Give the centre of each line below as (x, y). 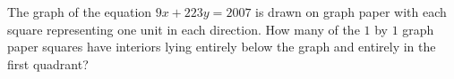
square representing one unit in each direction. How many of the (184, 29)
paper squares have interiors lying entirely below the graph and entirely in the (222, 47)
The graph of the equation (80, 12)
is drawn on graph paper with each (351, 12)
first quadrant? (48, 63)
